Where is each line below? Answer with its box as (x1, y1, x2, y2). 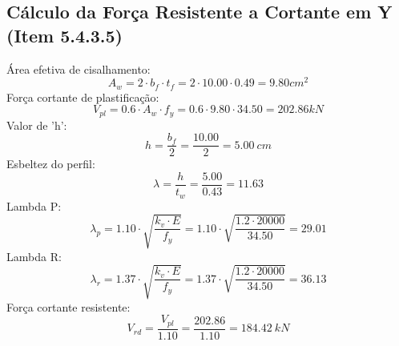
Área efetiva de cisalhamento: (6, 60, 151, 77)
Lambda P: (6, 197, 62, 214)
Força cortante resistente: (6, 298, 131, 315)
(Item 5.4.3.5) (6, 22, 123, 47)
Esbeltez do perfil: (6, 155, 95, 172)
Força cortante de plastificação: (6, 88, 159, 105)
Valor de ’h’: (6, 116, 67, 133)
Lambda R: (6, 247, 62, 264)
